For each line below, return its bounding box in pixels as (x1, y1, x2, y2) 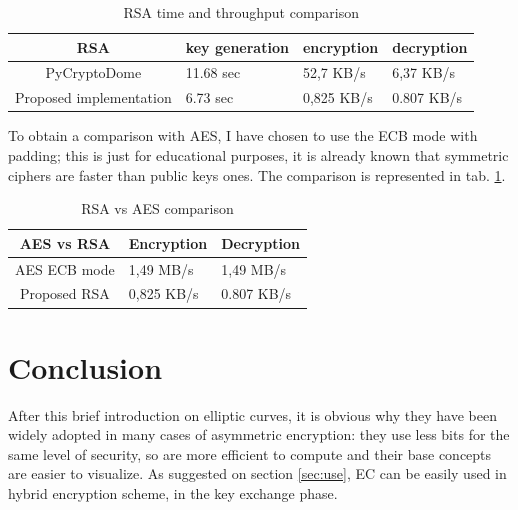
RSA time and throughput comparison (123, 2, 360, 22)
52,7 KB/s (302, 62, 366, 83)
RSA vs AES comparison (81, 198, 234, 219)
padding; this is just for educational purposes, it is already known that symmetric (8, 144, 509, 165)
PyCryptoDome (45, 62, 142, 83)
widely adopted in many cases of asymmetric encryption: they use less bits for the (8, 424, 510, 445)
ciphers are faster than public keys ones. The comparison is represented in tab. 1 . (8, 164, 506, 185)
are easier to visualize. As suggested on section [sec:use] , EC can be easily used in (8, 463, 507, 484)
